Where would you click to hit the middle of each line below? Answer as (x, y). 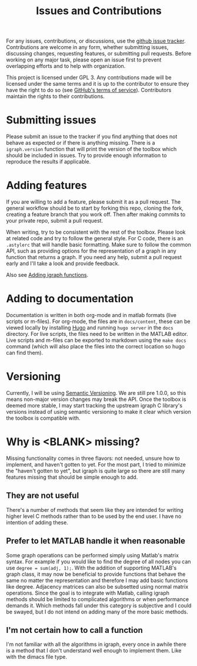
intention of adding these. (37, 522)
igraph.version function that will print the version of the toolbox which (91, 149)
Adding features (46, 186)
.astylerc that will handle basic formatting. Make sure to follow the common (98, 245)
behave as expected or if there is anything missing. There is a (81, 143)
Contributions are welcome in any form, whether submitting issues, (87, 47)
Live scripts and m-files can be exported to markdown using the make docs (96, 340)
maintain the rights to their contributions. (55, 96)
